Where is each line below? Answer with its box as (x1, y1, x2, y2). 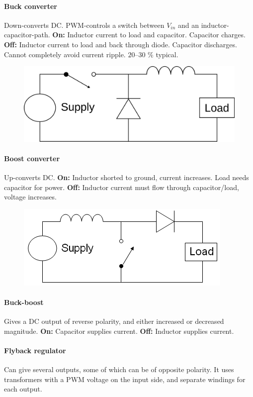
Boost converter (4, 153, 60, 163)
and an (178, 19, 199, 30)
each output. (4, 384, 42, 394)
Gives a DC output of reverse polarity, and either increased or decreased (4, 316, 224, 326)
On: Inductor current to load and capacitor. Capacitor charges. (52, 29, 246, 40)
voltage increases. (4, 192, 57, 202)
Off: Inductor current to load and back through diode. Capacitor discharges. (4, 39, 237, 49)
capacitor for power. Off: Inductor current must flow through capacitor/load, (4, 182, 239, 192)
